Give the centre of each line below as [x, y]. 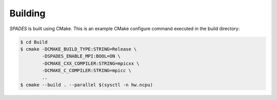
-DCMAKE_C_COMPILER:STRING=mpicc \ [87, 71]
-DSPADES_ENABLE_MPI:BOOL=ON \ [81, 56]
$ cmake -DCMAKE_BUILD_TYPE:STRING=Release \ [78, 49]
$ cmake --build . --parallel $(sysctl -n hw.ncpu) [87, 85]
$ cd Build [34, 42]
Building [27, 13]
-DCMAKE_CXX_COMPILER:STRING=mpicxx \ [91, 63]
